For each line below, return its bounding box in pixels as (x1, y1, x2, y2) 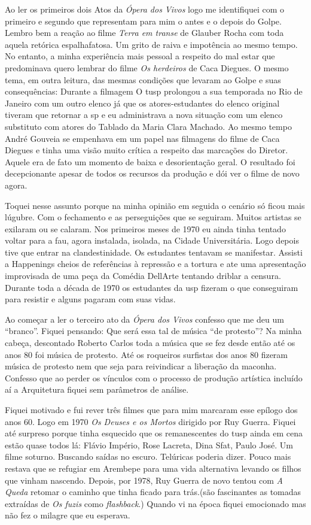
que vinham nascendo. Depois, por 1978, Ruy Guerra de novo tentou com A (5, 474, 283, 486)
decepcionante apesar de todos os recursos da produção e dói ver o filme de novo (5, 167, 300, 180)
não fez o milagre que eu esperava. (5, 509, 130, 521)
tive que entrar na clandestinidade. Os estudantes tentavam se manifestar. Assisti (5, 245, 303, 258)
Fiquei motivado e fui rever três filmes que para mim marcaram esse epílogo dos (5, 403, 298, 415)
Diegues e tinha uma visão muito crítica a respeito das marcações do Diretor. (5, 144, 288, 156)
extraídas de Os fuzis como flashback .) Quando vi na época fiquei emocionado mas (5, 497, 306, 509)
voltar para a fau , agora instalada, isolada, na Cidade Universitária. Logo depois (5, 234, 299, 247)
